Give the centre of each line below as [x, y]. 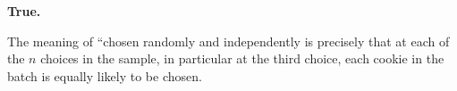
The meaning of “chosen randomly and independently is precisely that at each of [228, 41]
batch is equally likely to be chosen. [105, 75]
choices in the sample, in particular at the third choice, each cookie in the [242, 58]
